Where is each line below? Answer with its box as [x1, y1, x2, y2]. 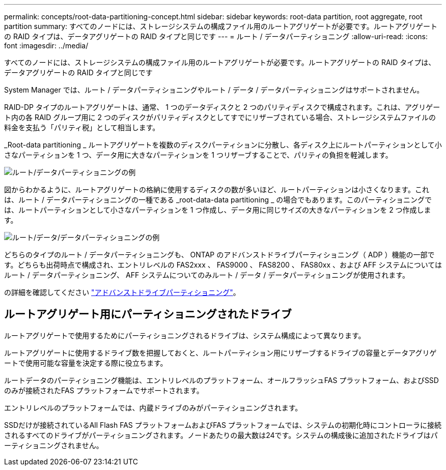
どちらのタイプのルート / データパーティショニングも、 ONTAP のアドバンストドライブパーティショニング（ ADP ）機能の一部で [4, 250, 435, 259]
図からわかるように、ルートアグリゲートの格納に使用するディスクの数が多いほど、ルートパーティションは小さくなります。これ [4, 185, 429, 194]
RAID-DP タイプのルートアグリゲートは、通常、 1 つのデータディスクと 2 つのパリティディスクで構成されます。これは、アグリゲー [4, 103, 440, 111]
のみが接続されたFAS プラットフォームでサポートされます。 [4, 386, 204, 395]
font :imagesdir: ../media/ [4, 41, 89, 50]
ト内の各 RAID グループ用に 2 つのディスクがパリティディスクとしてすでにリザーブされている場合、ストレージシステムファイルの [4, 113, 436, 122]
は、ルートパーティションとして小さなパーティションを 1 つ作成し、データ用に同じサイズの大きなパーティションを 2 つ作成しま [4, 205, 431, 214]
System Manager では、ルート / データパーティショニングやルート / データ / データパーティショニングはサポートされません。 [4, 85, 424, 94]
